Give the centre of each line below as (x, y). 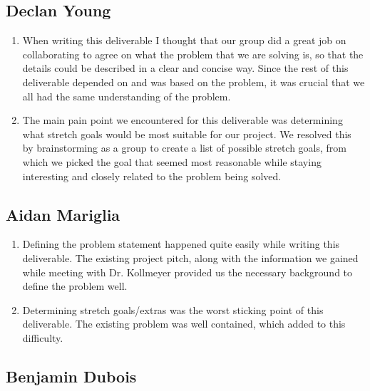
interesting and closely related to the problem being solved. (152, 176)
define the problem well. (75, 286)
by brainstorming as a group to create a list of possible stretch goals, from (184, 148)
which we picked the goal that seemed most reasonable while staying (172, 161)
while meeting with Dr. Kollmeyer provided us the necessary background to (187, 272)
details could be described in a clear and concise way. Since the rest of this (185, 68)
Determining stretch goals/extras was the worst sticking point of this (173, 309)
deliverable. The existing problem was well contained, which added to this (184, 324)
